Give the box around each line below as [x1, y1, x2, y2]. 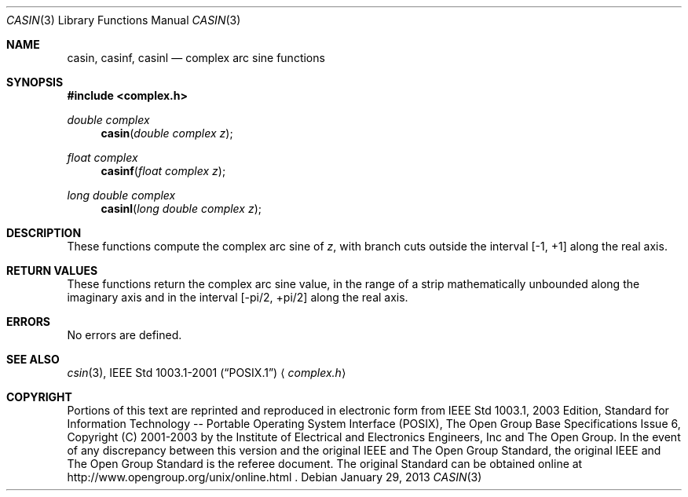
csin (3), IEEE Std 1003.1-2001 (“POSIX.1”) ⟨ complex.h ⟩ [67, 366, 346, 379]
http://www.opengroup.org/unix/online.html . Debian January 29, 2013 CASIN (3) [67, 470, 482, 484]
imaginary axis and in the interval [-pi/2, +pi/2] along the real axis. [67, 291, 408, 304]
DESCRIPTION [6, 226, 82, 239]
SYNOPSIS [6, 75, 64, 89]
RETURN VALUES [6, 264, 98, 277]
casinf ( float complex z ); [101, 164, 226, 177]
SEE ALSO [6, 353, 60, 366]
